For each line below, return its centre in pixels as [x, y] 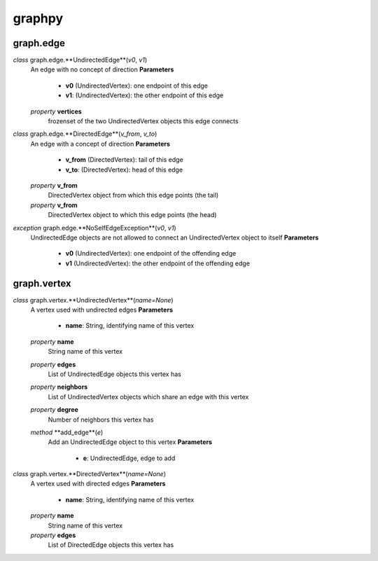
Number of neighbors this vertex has [101, 420]
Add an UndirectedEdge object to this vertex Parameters [130, 442]
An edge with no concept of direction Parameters [102, 69]
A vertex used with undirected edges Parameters [101, 310]
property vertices [56, 111]
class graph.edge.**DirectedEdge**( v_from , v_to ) [85, 134]
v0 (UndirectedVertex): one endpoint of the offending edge [151, 254]
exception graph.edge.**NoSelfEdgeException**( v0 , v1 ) [94, 228]
